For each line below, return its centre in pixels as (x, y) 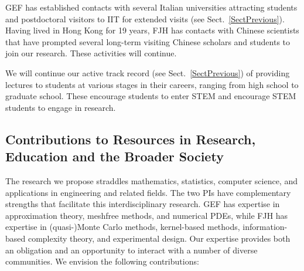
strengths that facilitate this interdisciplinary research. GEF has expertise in (143, 204)
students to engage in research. (61, 107)
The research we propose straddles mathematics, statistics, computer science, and (151, 180)
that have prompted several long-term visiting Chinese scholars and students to (148, 41)
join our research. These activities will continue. (91, 53)
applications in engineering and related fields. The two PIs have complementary (148, 192)
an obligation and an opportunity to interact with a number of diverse (131, 250)
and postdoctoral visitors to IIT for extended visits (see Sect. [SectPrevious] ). (145, 18)
